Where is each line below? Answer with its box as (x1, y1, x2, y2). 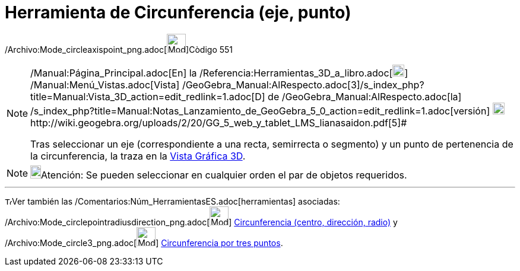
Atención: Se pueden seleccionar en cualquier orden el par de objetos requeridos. (41, 168, 407, 181)
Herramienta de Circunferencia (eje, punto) (5, 2, 351, 23)
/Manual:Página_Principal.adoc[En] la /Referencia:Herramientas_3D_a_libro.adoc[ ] (30, 66, 408, 79)
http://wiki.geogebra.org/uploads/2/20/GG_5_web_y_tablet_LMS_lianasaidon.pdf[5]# (30, 116, 407, 129)
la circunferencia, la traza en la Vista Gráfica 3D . (30, 149, 246, 162)
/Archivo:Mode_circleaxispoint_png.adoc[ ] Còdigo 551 (5, 44, 233, 55)
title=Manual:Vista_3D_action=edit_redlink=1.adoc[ (30, 90, 255, 103)
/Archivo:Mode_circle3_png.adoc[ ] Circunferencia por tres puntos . (5, 237, 283, 248)
